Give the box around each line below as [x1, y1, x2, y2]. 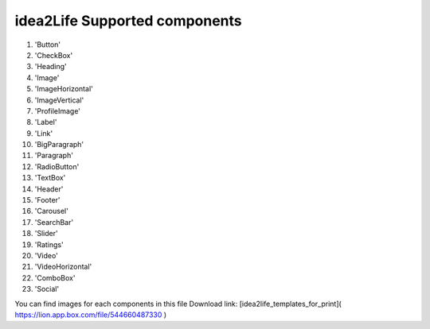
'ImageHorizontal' [34, 84, 93, 94]
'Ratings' [34, 239, 64, 250]
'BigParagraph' [34, 140, 84, 149]
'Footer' [34, 195, 61, 205]
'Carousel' [34, 207, 69, 216]
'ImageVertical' [34, 95, 84, 105]
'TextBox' [34, 173, 66, 183]
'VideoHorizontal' [34, 262, 92, 272]
